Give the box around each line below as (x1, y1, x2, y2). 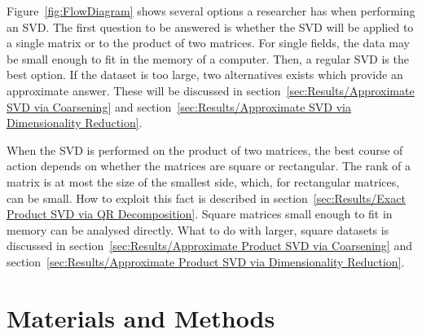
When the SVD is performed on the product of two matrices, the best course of (7, 141, 403, 158)
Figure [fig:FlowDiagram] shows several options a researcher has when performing (7, 2, 415, 19)
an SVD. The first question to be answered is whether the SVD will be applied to (7, 18, 414, 35)
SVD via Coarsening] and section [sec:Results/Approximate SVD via (7, 98, 352, 115)
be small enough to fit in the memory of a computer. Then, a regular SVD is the (7, 50, 409, 67)
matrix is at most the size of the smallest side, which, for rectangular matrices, (7, 173, 400, 190)
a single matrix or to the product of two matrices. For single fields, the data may (7, 34, 410, 51)
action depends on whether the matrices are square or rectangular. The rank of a (7, 157, 411, 174)
